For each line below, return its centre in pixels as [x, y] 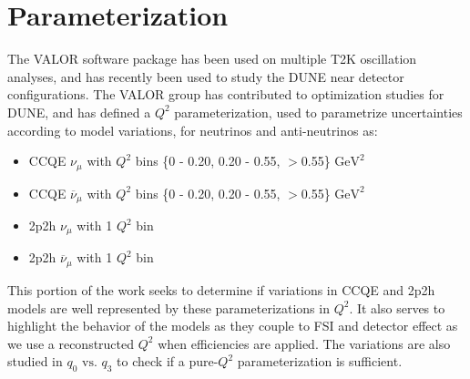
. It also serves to [397, 307]
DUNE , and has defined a [79, 112]
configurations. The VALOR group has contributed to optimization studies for [226, 94]
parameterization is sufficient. [320, 361]
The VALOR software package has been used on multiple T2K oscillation [212, 59]
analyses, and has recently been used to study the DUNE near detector [206, 76]
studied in [35, 361]
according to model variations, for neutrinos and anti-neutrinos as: [193, 130]
